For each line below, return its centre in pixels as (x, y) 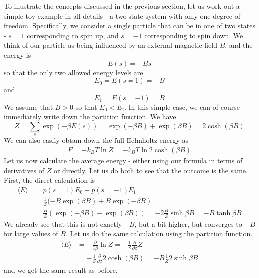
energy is (18, 55)
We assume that (29, 106)
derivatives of (24, 170)
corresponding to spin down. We (194, 35)
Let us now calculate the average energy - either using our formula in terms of (123, 160)
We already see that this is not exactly (63, 223)
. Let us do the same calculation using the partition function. (159, 233)
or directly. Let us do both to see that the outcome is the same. (150, 170)
